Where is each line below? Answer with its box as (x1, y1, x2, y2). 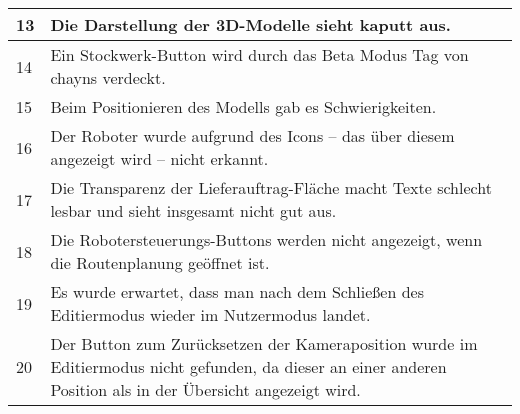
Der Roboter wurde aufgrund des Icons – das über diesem (50, 124, 455, 147)
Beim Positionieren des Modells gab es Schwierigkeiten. (50, 95, 437, 118)
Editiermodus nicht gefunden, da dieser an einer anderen (50, 355, 447, 378)
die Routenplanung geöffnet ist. (50, 251, 270, 274)
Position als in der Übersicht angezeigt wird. (50, 378, 361, 401)
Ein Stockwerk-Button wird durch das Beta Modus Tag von (50, 43, 469, 66)
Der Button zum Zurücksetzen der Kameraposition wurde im (50, 332, 478, 355)
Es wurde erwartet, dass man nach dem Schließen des (50, 280, 424, 303)
